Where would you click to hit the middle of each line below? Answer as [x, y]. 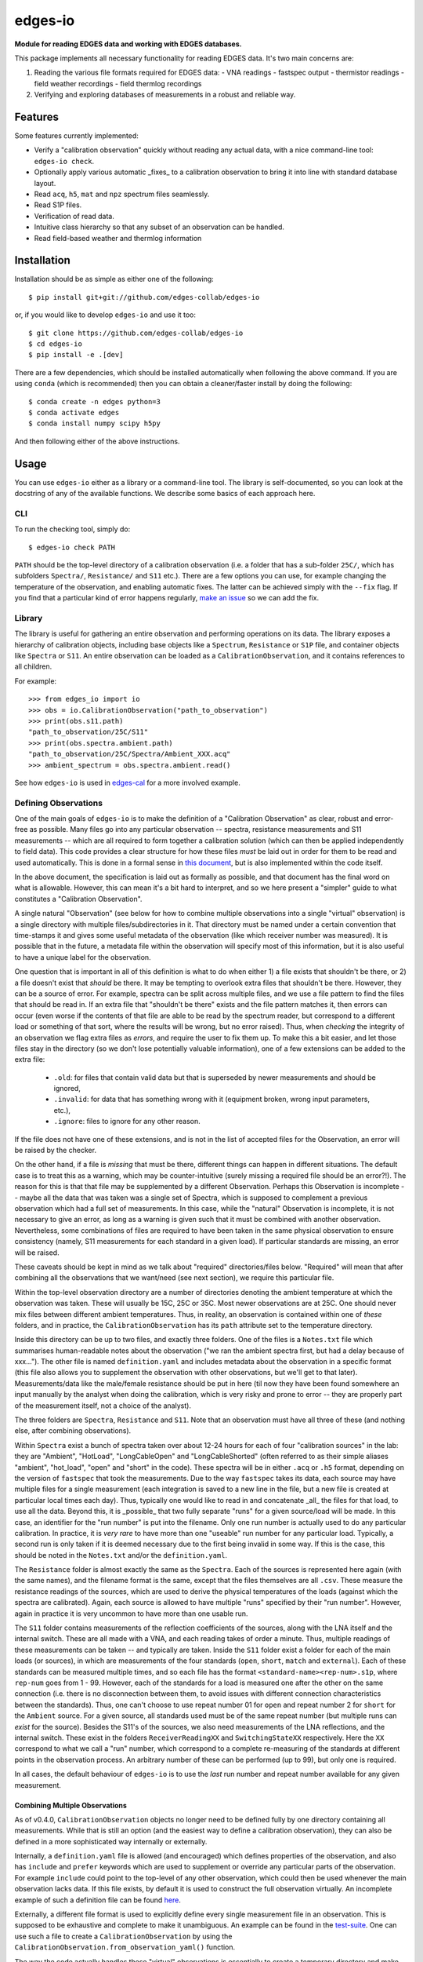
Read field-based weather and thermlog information [118, 238]
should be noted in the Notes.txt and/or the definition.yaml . [121, 1555]
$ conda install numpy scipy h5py [94, 423]
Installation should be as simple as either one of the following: [114, 279]
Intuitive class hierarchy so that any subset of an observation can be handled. [159, 227]
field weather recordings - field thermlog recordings [118, 83]
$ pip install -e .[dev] [76, 355]
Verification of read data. [74, 216]
